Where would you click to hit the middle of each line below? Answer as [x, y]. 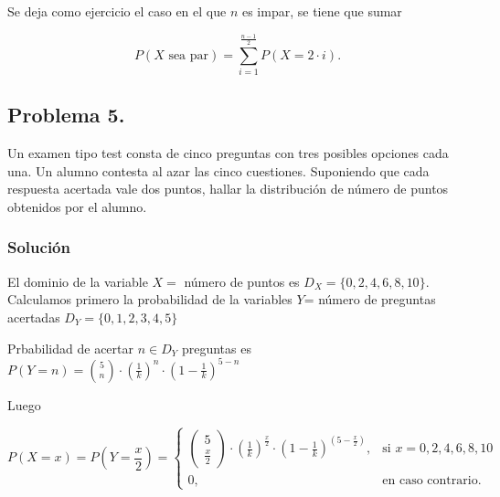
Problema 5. [66, 115]
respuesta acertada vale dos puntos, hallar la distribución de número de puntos [228, 189]
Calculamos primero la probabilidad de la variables [150, 299]
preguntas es [216, 348]
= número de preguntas [370, 299]
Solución [39, 247]
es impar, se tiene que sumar [322, 11]
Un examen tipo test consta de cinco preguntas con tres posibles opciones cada [228, 153]
